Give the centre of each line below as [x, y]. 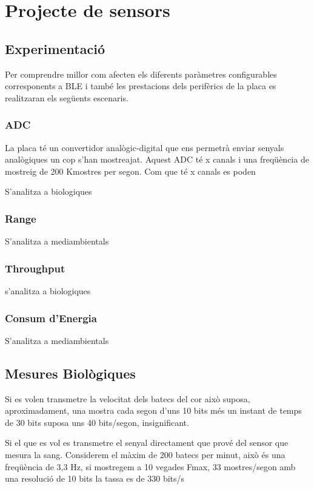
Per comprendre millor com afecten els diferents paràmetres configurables [141, 74]
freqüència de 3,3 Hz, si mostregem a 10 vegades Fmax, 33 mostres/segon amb [150, 466]
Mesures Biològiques [70, 373]
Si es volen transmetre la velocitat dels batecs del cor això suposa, [128, 398]
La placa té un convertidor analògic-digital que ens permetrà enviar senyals [145, 147]
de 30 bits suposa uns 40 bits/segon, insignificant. [97, 422]
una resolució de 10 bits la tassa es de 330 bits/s [95, 478]
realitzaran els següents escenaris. [67, 97]
